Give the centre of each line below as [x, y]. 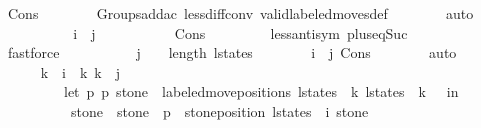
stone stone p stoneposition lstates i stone [219, 110]
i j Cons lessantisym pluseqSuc [240, 32]
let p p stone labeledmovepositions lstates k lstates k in [261, 91]
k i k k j [80, 71]
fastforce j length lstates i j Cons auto [232, 52]
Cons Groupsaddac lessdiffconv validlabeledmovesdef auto [240, 13]
